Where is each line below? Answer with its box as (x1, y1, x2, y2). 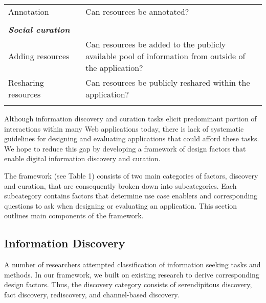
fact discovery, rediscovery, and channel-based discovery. (4, 289, 180, 299)
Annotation (8, 6, 49, 17)
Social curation (8, 23, 70, 35)
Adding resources (8, 50, 70, 62)
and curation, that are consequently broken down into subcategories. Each (4, 180, 237, 191)
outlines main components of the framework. (4, 210, 144, 221)
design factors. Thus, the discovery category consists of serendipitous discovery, (4, 279, 252, 290)
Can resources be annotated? (85, 6, 189, 17)
